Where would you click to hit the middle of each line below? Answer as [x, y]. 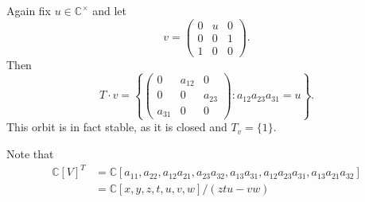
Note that [30, 153]
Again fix [29, 10]
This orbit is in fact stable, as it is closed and [117, 127]
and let [109, 10]
